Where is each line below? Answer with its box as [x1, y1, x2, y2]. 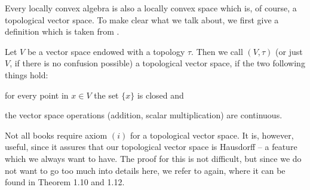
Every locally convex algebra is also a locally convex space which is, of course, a [5, 2, 297, 14]
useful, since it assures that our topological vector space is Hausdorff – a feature [5, 140, 297, 153]
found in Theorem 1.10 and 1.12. [5, 176, 125, 188]
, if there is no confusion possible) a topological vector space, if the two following [10, 57, 305, 69]
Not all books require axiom [5, 128, 108, 141]
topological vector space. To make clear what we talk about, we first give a [5, 13, 279, 26]
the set [94, 88, 119, 101]
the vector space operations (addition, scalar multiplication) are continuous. [5, 109, 283, 121]
